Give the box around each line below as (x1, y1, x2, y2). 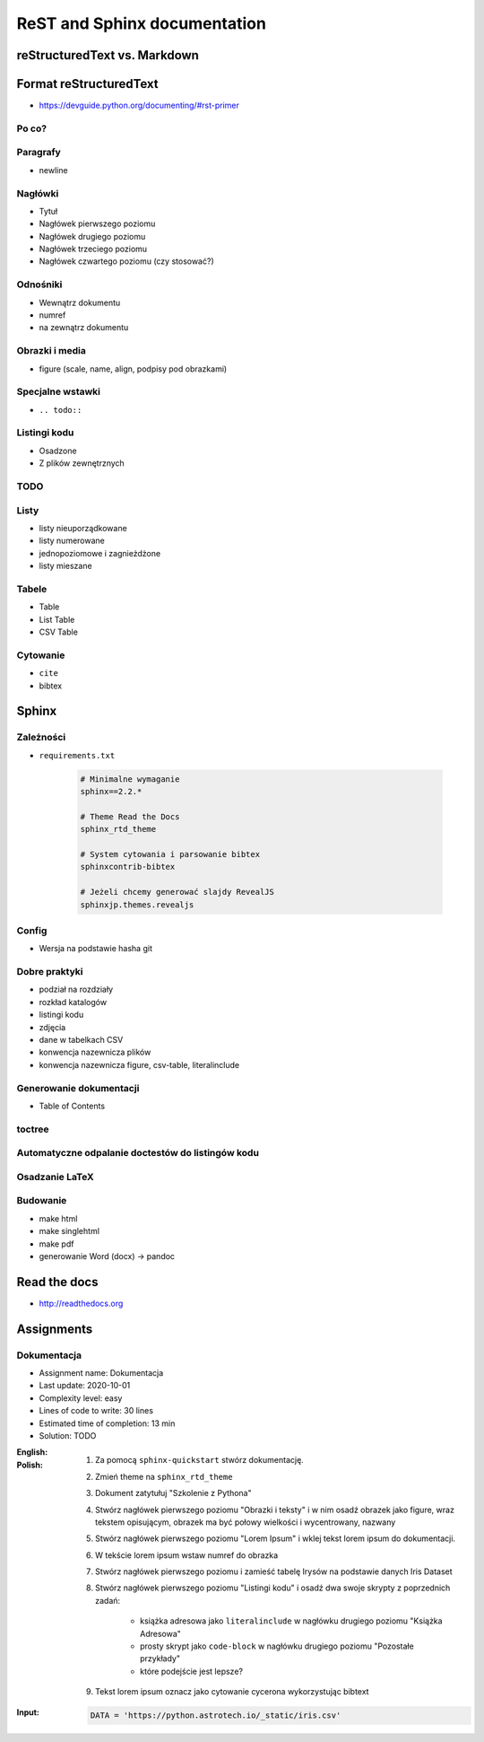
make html (39, 1212, 78, 1224)
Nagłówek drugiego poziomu (39, 231, 146, 241)
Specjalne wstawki (16, 386, 101, 398)
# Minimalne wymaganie (80, 774, 180, 784)
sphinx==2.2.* (80, 786, 143, 797)
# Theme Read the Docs (80, 811, 180, 821)
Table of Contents (39, 1100, 106, 1111)
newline (39, 164, 68, 175)
